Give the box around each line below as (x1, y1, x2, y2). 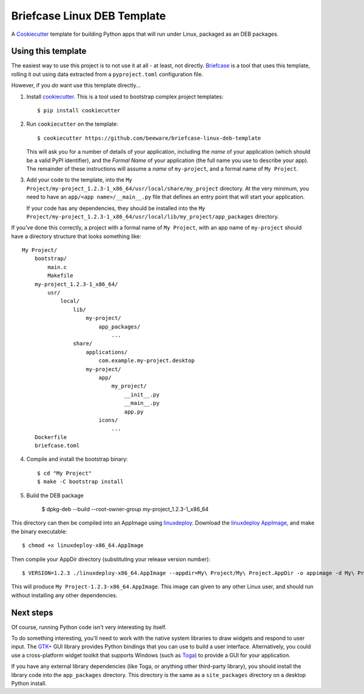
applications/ (86, 349, 128, 355)
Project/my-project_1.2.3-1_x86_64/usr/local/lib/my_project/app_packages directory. (26, 213, 279, 220)
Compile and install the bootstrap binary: (26, 455, 129, 463)
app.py (124, 408, 144, 415)
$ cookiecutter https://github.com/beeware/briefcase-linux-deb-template (37, 134, 261, 141)
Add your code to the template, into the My (26, 176, 133, 183)
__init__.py (124, 391, 160, 398)
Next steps (11, 607, 53, 617)
